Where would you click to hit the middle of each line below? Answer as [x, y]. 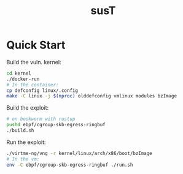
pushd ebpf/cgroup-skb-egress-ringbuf [56, 125]
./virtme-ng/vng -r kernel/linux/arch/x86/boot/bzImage [79, 153]
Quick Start [36, 45]
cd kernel [19, 73]
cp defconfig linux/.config [42, 90]
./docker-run [23, 79]
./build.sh [20, 130]
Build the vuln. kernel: [34, 62]
